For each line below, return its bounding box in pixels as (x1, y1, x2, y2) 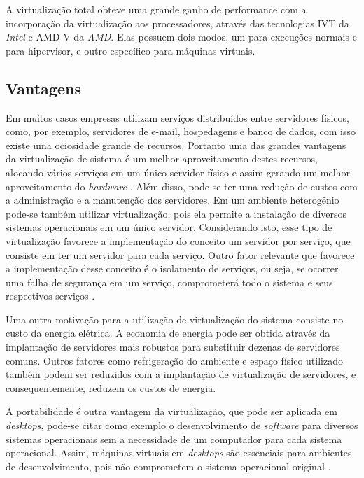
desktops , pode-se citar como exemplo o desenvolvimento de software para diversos (6, 418, 358, 433)
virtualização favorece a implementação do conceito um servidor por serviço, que (6, 233, 351, 248)
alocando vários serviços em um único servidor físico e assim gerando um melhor (6, 164, 350, 179)
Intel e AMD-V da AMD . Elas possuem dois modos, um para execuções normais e (6, 29, 357, 44)
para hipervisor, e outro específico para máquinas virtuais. (6, 43, 255, 57)
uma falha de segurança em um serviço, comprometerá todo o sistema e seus (6, 274, 333, 289)
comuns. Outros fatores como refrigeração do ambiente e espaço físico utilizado (6, 353, 343, 367)
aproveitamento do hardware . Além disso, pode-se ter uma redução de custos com (6, 178, 358, 193)
